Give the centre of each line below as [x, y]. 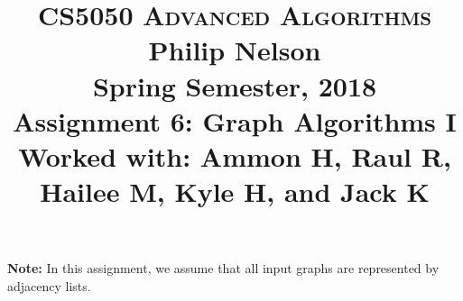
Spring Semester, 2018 [235, 85]
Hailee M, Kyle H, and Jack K [235, 192]
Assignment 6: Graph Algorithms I [235, 120]
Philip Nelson [235, 50]
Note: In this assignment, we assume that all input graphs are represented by [223, 268]
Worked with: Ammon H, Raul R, [235, 155]
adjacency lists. [49, 285]
